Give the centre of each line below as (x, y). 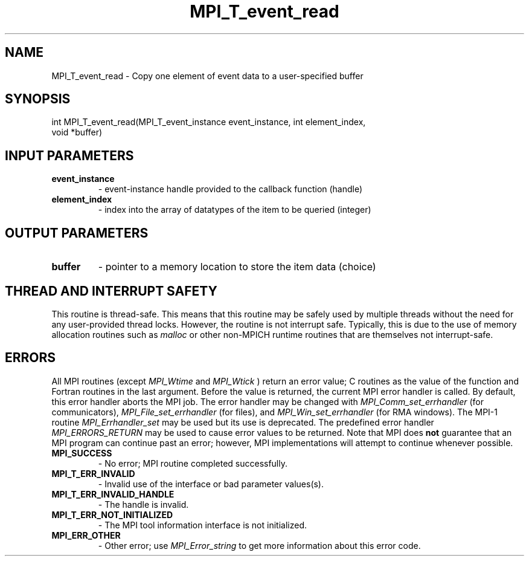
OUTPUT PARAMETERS (77, 233)
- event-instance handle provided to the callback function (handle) (230, 189)
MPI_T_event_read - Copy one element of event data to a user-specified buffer (207, 76)
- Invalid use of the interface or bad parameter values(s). (211, 484)
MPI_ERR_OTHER (86, 535)
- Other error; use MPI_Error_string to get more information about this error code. (259, 545)
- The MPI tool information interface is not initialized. (202, 525)
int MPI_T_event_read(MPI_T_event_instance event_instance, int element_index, (209, 122)
